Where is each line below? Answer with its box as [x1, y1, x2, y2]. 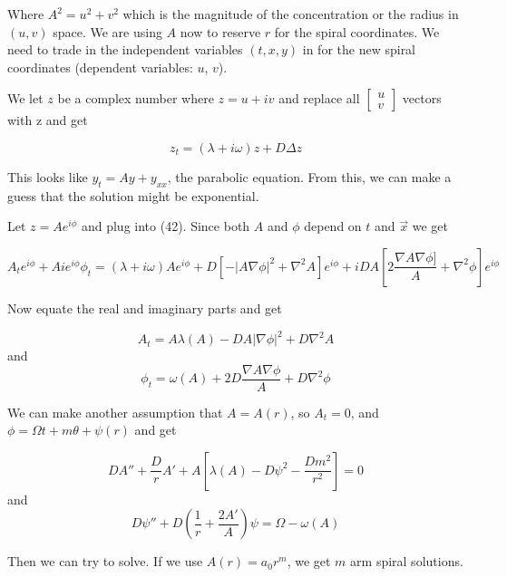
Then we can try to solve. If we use [7, 552, 203, 571]
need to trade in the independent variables [7, 40, 243, 59]
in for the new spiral [302, 40, 416, 59]
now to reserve [180, 22, 261, 41]
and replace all [278, 89, 360, 108]
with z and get [7, 111, 88, 130]
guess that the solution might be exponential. [7, 186, 259, 205]
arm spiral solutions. [350, 552, 463, 571]
